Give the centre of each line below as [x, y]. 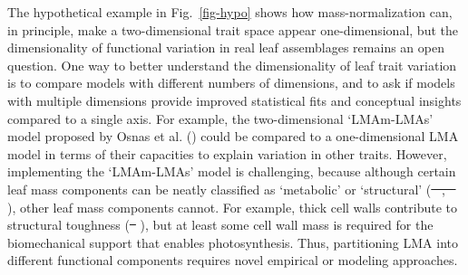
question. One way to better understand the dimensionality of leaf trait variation [232, 65]
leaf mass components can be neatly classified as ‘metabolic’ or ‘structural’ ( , [226, 189]
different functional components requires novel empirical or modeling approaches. [233, 260]
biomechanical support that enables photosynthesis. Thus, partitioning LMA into [233, 242]
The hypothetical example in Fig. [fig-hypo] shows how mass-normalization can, [230, 12]
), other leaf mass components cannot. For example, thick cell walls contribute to [233, 207]
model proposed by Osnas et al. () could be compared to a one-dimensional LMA [233, 136]
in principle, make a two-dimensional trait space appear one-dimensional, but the [233, 29]
